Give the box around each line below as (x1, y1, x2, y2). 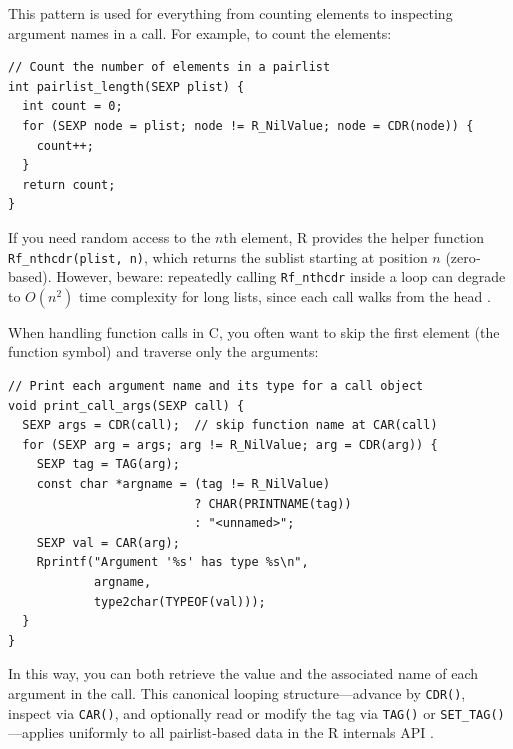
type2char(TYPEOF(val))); (93, 594, 266, 609)
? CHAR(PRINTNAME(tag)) (194, 496, 352, 511)
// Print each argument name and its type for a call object (8, 379, 424, 394)
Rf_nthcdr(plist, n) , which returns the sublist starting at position (8, 246, 428, 267)
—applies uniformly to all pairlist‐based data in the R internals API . (8, 722, 434, 743)
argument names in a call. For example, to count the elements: (8, 22, 392, 43)
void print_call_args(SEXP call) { (8, 398, 245, 413)
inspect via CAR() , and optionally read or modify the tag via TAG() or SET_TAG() (8, 702, 505, 723)
